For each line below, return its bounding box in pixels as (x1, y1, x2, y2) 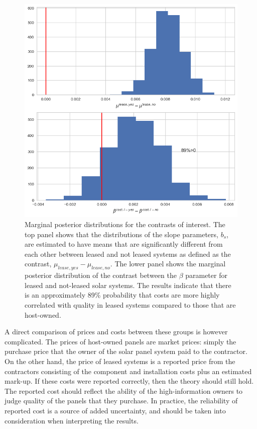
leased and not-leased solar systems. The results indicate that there (25, 279, 231, 290)
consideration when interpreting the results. (5, 415, 139, 425)
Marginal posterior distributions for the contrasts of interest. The (25, 219, 225, 230)
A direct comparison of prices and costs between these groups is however (5, 326, 228, 337)
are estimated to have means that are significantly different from (25, 239, 223, 249)
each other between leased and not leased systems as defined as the (25, 248, 231, 259)
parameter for (185, 270, 227, 280)
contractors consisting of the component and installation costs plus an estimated (5, 366, 252, 376)
